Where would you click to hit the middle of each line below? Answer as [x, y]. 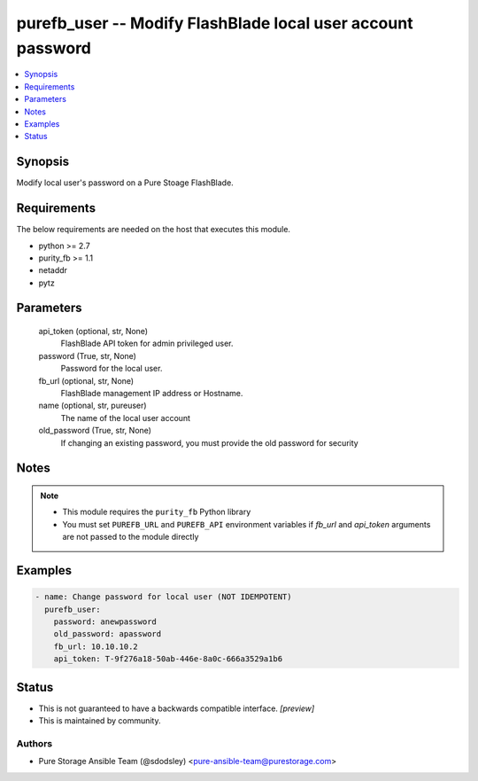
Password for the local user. [112, 369]
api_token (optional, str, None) [93, 332]
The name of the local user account [125, 418]
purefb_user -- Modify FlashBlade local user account [215, 23]
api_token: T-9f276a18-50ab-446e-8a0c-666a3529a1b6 [168, 659]
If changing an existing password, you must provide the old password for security [209, 442]
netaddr [53, 270]
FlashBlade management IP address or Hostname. [152, 394]
